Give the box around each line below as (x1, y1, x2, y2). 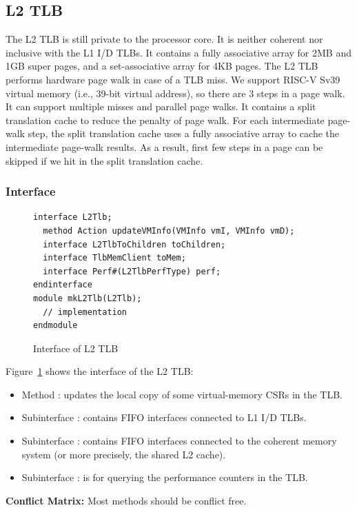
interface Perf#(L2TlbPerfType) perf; (43, 266, 221, 276)
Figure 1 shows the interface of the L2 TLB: (6, 364, 194, 378)
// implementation (43, 307, 127, 317)
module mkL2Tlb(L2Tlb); (33, 293, 142, 303)
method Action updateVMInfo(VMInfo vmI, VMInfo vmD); (43, 225, 295, 236)
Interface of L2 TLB (33, 340, 119, 355)
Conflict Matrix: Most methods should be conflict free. (6, 493, 247, 507)
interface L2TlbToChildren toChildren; (43, 239, 226, 249)
